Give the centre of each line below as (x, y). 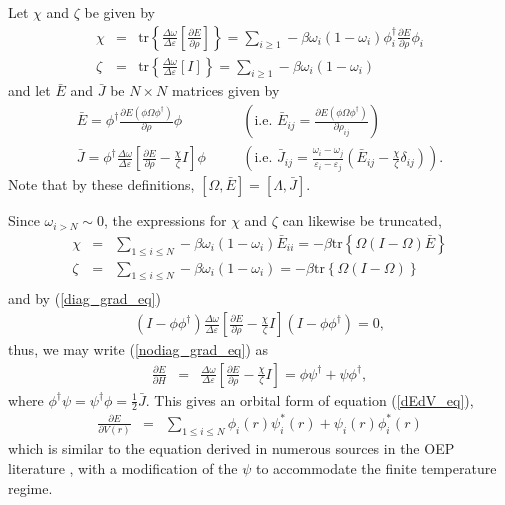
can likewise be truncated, (362, 220)
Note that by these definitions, (101, 184)
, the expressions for (165, 220)
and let (29, 90)
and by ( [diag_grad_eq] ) (84, 298)
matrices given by (225, 90)
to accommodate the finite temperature (376, 467)
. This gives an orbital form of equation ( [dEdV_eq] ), (309, 399)
